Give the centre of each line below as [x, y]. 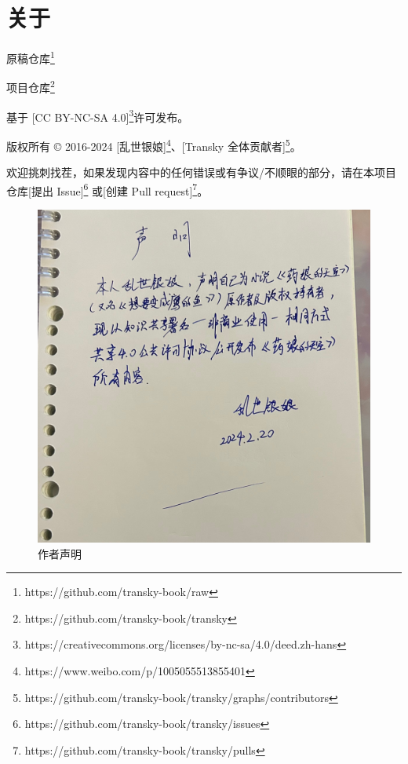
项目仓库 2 [31, 86]
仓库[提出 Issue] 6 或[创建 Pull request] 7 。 [107, 189]
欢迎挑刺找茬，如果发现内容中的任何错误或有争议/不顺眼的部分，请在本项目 [201, 172]
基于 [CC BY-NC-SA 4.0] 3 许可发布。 [98, 115]
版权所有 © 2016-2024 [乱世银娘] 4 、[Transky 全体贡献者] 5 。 [154, 144]
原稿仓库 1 [31, 57]
